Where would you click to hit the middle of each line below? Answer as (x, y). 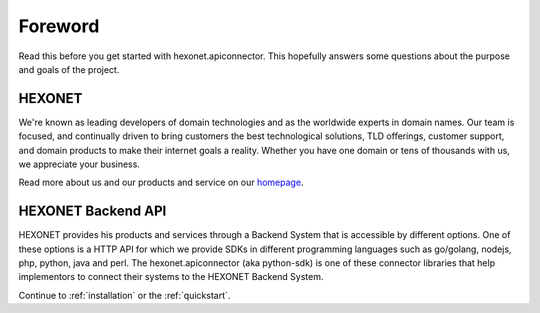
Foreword (59, 26)
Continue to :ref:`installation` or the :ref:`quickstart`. (124, 295)
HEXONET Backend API (92, 211)
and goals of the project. (69, 69)
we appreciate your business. (79, 164)
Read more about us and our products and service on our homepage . (161, 182)
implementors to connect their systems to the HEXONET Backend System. (171, 277)
